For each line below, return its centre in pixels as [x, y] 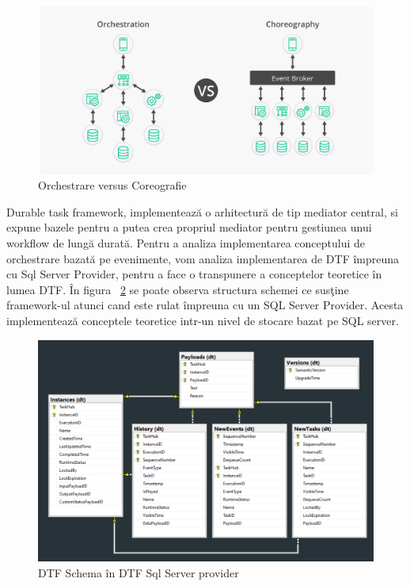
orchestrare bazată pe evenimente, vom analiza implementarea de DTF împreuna [203, 258]
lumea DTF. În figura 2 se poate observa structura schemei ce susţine [178, 289]
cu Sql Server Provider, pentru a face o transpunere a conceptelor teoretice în [194, 274]
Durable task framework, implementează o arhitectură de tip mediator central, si [202, 211]
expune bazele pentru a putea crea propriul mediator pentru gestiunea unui [189, 227]
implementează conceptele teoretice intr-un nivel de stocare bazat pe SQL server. [203, 320]
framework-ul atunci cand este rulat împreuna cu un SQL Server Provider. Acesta [205, 305]
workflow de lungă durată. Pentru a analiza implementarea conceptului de [186, 242]
